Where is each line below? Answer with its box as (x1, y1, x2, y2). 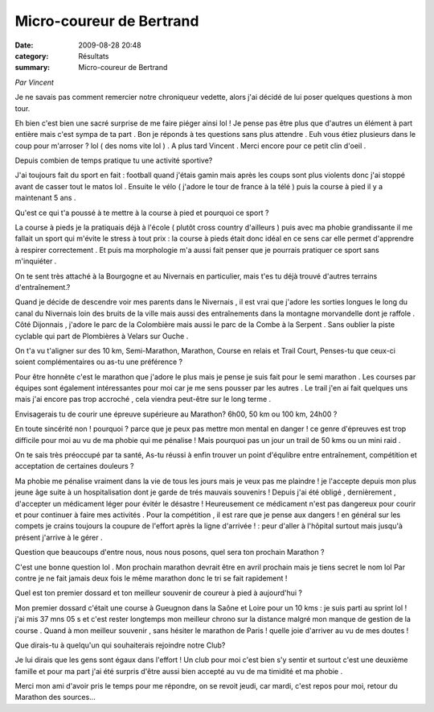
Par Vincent (14, 77, 54, 87)
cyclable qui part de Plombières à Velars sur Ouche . (14, 331, 189, 341)
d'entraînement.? (14, 282, 71, 292)
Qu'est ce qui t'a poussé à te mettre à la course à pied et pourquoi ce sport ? (14, 208, 269, 217)
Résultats (78, 51, 109, 60)
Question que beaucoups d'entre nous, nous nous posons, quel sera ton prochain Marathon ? (14, 548, 325, 557)
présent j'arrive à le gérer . (14, 532, 104, 542)
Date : (14, 40, 34, 50)
